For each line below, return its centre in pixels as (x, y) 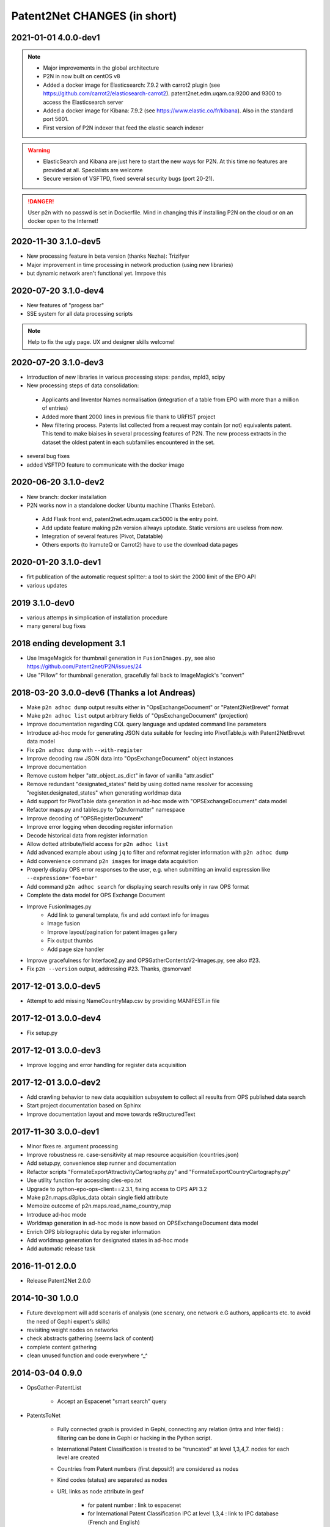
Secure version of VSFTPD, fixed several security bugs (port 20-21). (129, 179)
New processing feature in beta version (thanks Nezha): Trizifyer (108, 256)
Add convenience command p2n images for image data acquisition (112, 861)
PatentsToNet (44, 1415)
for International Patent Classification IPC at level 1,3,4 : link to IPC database (183, 1514)
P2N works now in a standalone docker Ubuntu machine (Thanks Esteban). (121, 505)
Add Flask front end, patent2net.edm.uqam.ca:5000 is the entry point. (130, 519)
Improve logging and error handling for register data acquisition (106, 1065)
